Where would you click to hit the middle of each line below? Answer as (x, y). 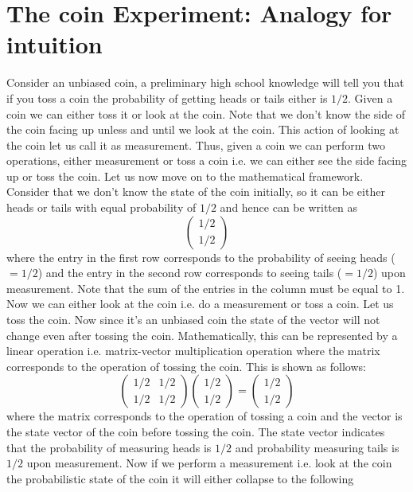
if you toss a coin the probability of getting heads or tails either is (167, 98)
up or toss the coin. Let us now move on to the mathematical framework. (185, 176)
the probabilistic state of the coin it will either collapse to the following (180, 478)
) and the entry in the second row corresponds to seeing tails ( (190, 273)
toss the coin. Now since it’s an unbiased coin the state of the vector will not (193, 320)
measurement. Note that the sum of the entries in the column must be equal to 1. (206, 288)
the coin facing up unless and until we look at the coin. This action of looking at (203, 129)
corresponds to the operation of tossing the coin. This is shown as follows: (186, 366)
